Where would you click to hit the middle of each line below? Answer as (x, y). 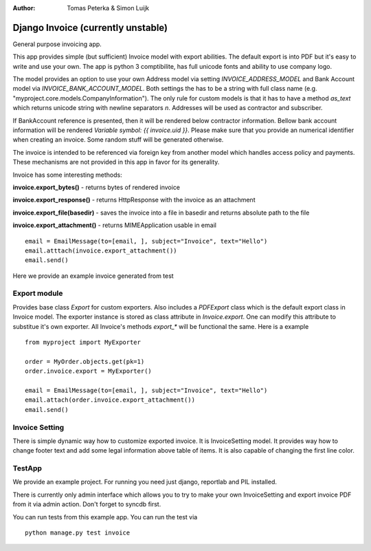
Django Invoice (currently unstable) (90, 28)
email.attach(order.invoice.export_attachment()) (110, 400)
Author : (24, 8)
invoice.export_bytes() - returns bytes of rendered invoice (97, 187)
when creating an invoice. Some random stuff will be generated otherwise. (118, 140)
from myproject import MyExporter (83, 343)
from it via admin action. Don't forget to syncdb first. (87, 504)
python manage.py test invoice (78, 533)
